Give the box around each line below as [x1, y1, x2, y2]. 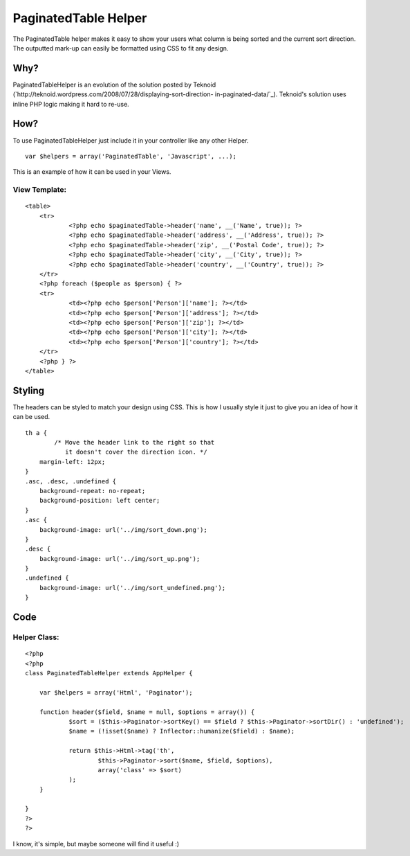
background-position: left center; [39, 497, 160, 505]
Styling [12, 384, 45, 396]
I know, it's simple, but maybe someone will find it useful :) [12, 839, 180, 848]
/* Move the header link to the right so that [54, 438, 215, 446]
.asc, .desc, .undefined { [25, 477, 117, 485]
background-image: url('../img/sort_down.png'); [39, 526, 207, 533]
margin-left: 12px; [39, 458, 106, 465]
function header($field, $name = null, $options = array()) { [39, 708, 255, 716]
